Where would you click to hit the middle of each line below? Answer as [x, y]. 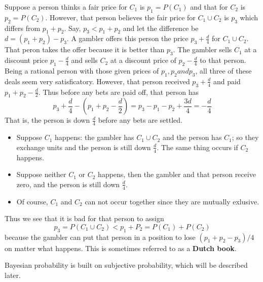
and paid [227, 81]
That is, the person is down [47, 120]
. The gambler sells [202, 49]
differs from [23, 28]
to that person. [223, 60]
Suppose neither [41, 174]
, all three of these [223, 70]
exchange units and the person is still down [84, 147]
